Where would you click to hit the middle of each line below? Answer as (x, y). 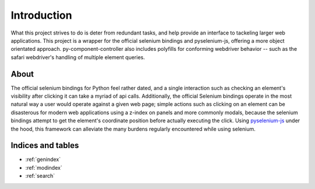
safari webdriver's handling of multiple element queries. (78, 57)
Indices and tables (45, 145)
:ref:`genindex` (43, 159)
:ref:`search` (40, 176)
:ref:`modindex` (44, 167)
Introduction (41, 15)
